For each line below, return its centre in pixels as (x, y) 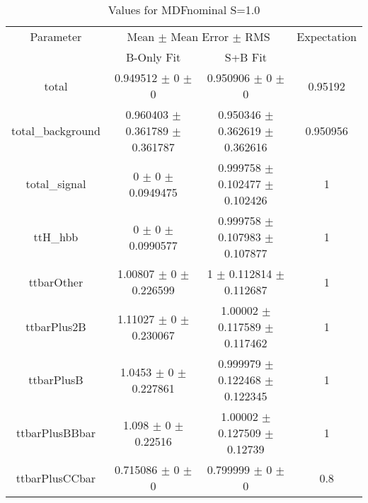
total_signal (56, 184)
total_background (56, 131)
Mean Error (200, 36)
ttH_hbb (56, 237)
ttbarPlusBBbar (56, 433)
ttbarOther (56, 282)
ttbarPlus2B (56, 326)
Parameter (56, 36)
